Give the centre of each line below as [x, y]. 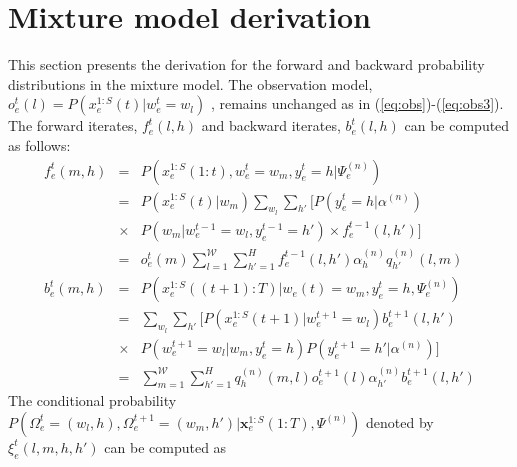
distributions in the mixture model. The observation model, [190, 83]
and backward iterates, [271, 125]
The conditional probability [92, 400]
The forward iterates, [73, 125]
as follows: [39, 144]
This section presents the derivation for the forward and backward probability [246, 64]
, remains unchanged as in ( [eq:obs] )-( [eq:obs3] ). [357, 103]
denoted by [400, 421]
